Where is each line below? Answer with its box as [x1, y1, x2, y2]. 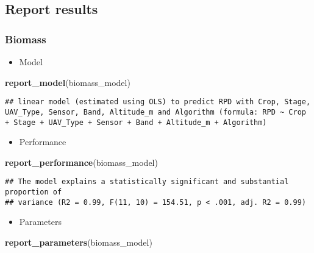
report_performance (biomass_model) [5, 155, 158, 168]
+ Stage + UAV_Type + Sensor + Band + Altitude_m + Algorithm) [5, 118, 267, 127]
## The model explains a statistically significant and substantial [5, 177, 289, 187]
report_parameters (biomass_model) [5, 235, 152, 248]
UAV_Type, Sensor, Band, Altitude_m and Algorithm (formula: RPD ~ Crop [5, 107, 306, 116]
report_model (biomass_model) [5, 76, 130, 88]
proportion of [5, 188, 62, 196]
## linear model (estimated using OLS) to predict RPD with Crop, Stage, [5, 98, 311, 107]
